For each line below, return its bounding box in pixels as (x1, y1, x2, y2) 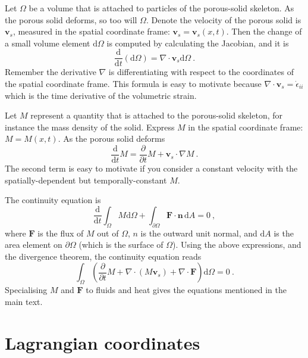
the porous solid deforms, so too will (5, 13, 137, 26)
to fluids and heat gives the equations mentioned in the (86, 284, 287, 296)
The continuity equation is (5, 194, 101, 206)
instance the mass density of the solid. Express (5, 120, 175, 133)
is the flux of (37, 226, 84, 239)
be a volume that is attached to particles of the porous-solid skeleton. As (29, 2, 294, 14)
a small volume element (5, 36, 90, 49)
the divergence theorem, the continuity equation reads (5, 250, 202, 262)
